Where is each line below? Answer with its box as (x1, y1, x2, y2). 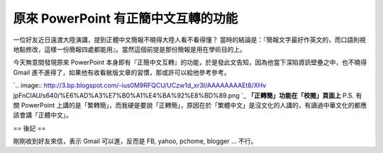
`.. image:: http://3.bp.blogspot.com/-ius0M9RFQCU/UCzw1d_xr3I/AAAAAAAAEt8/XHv (13, 81, 267, 90)
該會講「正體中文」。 (13, 110, 72, 120)
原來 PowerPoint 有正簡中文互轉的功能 (13, 11, 238, 26)
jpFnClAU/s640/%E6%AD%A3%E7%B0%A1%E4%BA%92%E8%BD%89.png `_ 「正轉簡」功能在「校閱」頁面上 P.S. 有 (13, 91, 362, 99)
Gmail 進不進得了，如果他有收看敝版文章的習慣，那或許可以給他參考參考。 (13, 68, 231, 76)
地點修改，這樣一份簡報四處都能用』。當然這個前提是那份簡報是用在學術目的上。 (13, 45, 246, 53)
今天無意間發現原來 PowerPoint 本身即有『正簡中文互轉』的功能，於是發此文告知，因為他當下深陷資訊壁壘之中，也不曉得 (13, 58, 367, 67)
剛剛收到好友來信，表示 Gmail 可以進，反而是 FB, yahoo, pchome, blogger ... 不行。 (13, 137, 257, 145)
